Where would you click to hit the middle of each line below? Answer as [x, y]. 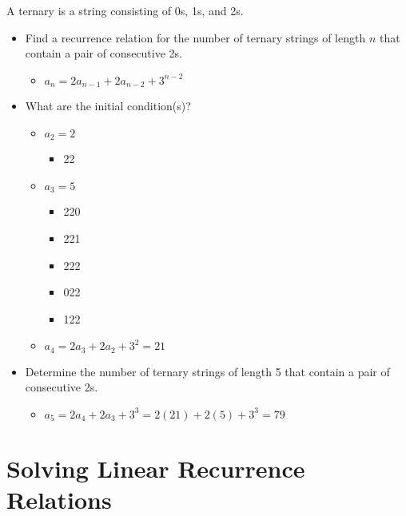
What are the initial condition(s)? [108, 106]
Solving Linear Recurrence [156, 468]
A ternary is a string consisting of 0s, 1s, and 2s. [125, 10]
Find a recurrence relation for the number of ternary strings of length [195, 37]
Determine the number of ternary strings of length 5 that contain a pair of [207, 371]
